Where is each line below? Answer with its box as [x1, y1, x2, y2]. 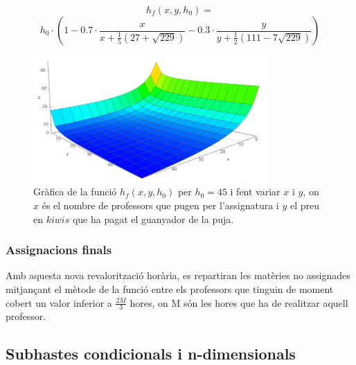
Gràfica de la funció [33, 184, 117, 199]
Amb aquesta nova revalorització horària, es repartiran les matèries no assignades [6, 268, 350, 283]
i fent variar [230, 184, 281, 199]
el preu [290, 197, 320, 212]
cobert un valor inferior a [6, 295, 112, 310]
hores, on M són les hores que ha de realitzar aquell [130, 295, 348, 310]
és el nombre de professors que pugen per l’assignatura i [42, 197, 279, 212]
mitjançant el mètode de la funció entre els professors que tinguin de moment [6, 281, 334, 296]
